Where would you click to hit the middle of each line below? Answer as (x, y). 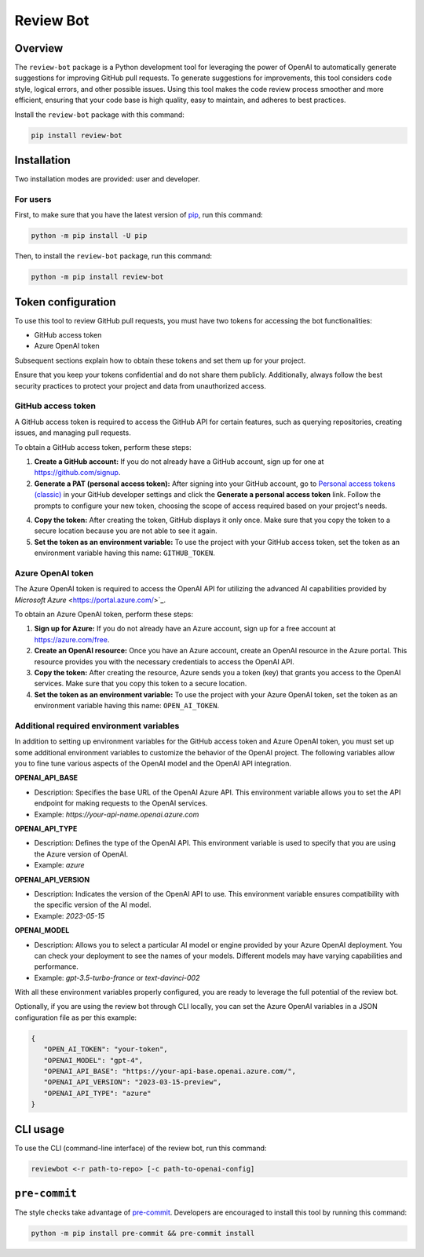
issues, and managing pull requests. (73, 433)
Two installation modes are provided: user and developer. (107, 179)
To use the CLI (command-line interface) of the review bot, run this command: (141, 1148)
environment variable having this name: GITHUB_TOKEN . (125, 553)
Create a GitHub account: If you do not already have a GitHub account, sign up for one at (179, 461)
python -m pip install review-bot (97, 277)
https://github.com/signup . (77, 473)
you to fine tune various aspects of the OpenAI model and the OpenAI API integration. (153, 764)
